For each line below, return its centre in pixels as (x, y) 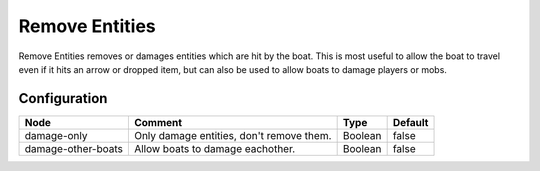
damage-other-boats (74, 148)
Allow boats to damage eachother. (214, 148)
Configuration (63, 98)
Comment (158, 122)
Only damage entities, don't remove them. (232, 135)
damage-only (56, 135)
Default (410, 122)
